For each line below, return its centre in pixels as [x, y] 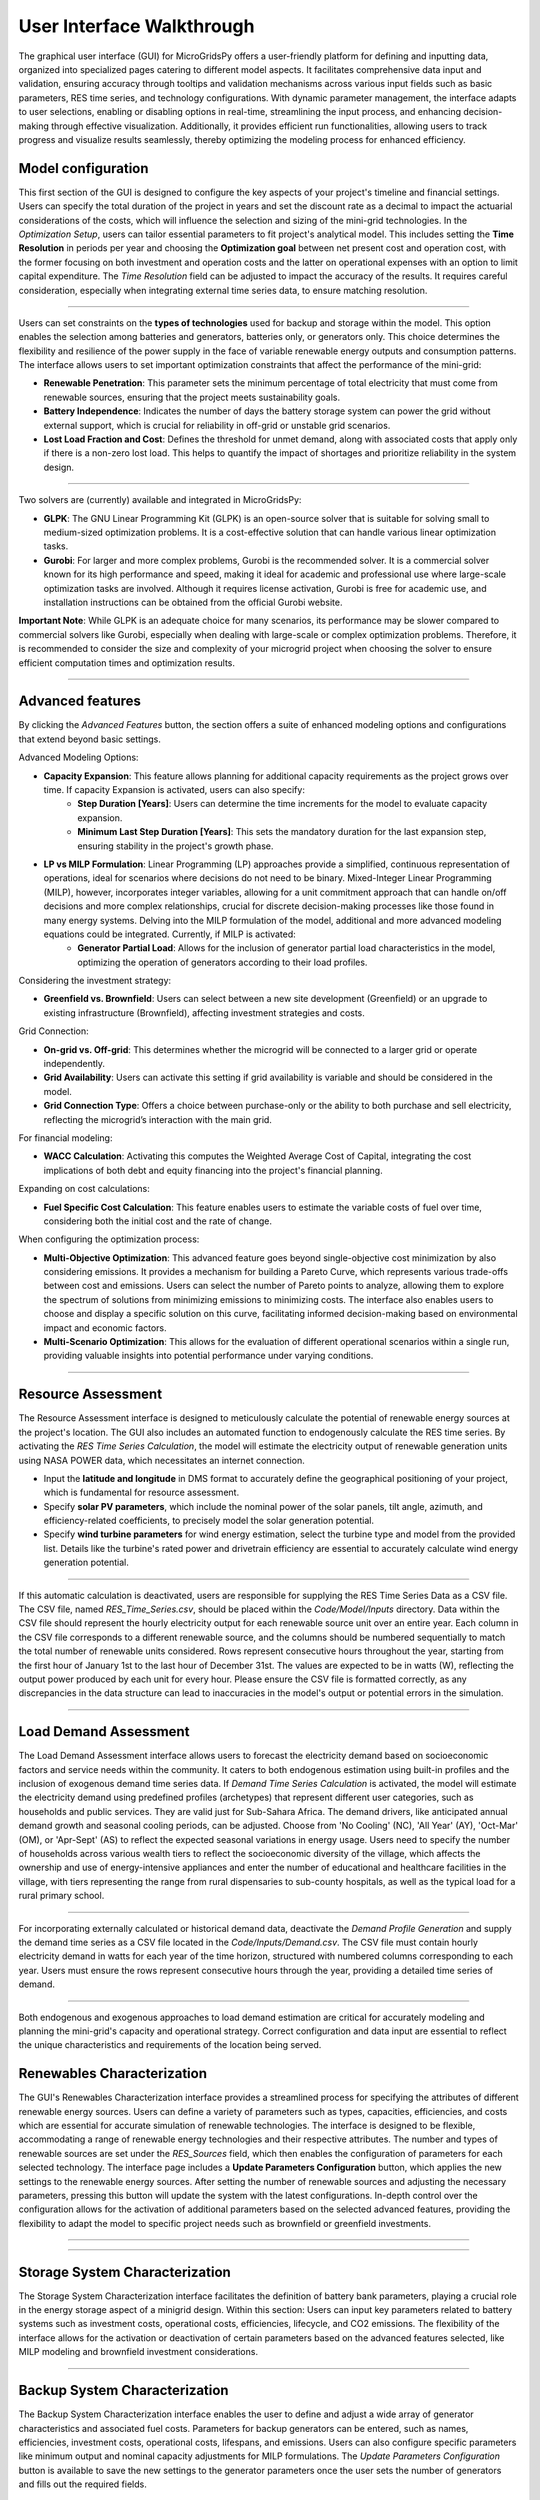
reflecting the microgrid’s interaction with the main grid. [157, 1119]
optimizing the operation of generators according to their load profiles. [222, 962]
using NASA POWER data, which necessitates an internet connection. [161, 1460]
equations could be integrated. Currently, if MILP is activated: [170, 934]
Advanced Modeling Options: [78, 757]
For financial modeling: [65, 1137]
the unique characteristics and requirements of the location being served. [170, 2045]
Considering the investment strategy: [95, 981]
